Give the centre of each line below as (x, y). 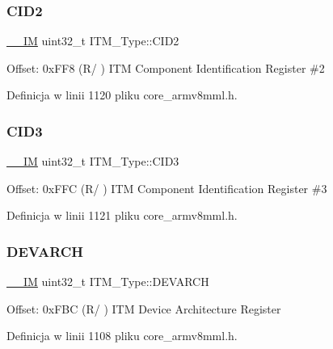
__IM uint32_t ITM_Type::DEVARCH (108, 282)
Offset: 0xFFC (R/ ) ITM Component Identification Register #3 (167, 188)
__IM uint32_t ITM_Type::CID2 (93, 41)
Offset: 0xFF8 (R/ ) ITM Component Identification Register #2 (166, 67)
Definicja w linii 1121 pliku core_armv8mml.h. (122, 215)
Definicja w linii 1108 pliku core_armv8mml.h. (122, 336)
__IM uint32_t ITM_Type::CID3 (93, 161)
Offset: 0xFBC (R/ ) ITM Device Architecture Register (144, 308)
